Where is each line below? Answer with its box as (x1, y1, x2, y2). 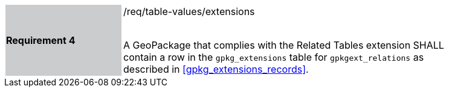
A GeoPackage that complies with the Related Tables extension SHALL (123, 39, 444, 51)
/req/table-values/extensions (123, 5, 255, 17)
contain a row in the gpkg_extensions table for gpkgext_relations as (123, 51, 424, 63)
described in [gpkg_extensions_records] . (123, 63, 309, 75)
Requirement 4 (6, 34, 76, 46)
